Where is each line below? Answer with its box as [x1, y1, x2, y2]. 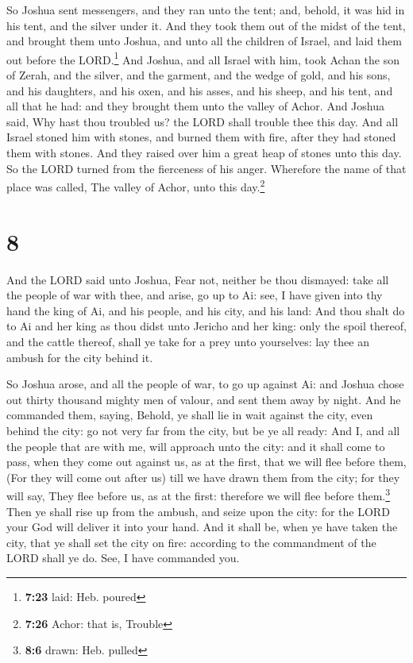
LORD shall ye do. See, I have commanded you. [6, 549, 240, 566]
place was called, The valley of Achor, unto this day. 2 [6, 176, 265, 195]
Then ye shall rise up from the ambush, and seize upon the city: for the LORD [6, 503, 390, 519]
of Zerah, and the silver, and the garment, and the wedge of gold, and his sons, [6, 67, 391, 83]
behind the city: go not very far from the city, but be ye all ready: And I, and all [6, 422, 400, 438]
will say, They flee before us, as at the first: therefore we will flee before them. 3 [6, 485, 391, 503]
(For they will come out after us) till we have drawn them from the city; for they [6, 468, 400, 485]
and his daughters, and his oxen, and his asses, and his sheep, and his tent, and [6, 82, 393, 98]
